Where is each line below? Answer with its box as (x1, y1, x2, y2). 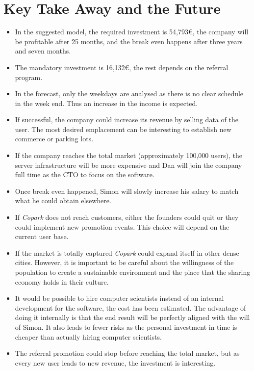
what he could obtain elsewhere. (15, 195, 111, 206)
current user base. (15, 231, 69, 241)
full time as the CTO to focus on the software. (15, 169, 154, 180)
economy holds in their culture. (15, 276, 109, 287)
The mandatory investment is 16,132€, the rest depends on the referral (15, 62, 229, 72)
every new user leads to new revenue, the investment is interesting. (15, 357, 216, 368)
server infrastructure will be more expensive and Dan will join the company (15, 159, 242, 170)
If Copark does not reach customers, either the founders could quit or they (15, 212, 239, 222)
